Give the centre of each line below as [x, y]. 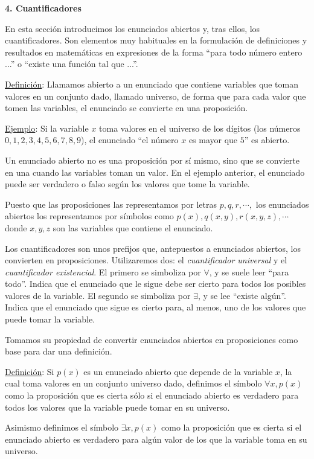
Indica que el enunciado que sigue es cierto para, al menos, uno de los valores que [155, 307]
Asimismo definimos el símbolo [62, 427]
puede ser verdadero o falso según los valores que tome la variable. [127, 184]
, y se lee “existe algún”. [242, 295]
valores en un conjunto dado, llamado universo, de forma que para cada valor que [155, 96]
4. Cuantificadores [43, 8]
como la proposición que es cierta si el [232, 427]
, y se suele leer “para [249, 271]
